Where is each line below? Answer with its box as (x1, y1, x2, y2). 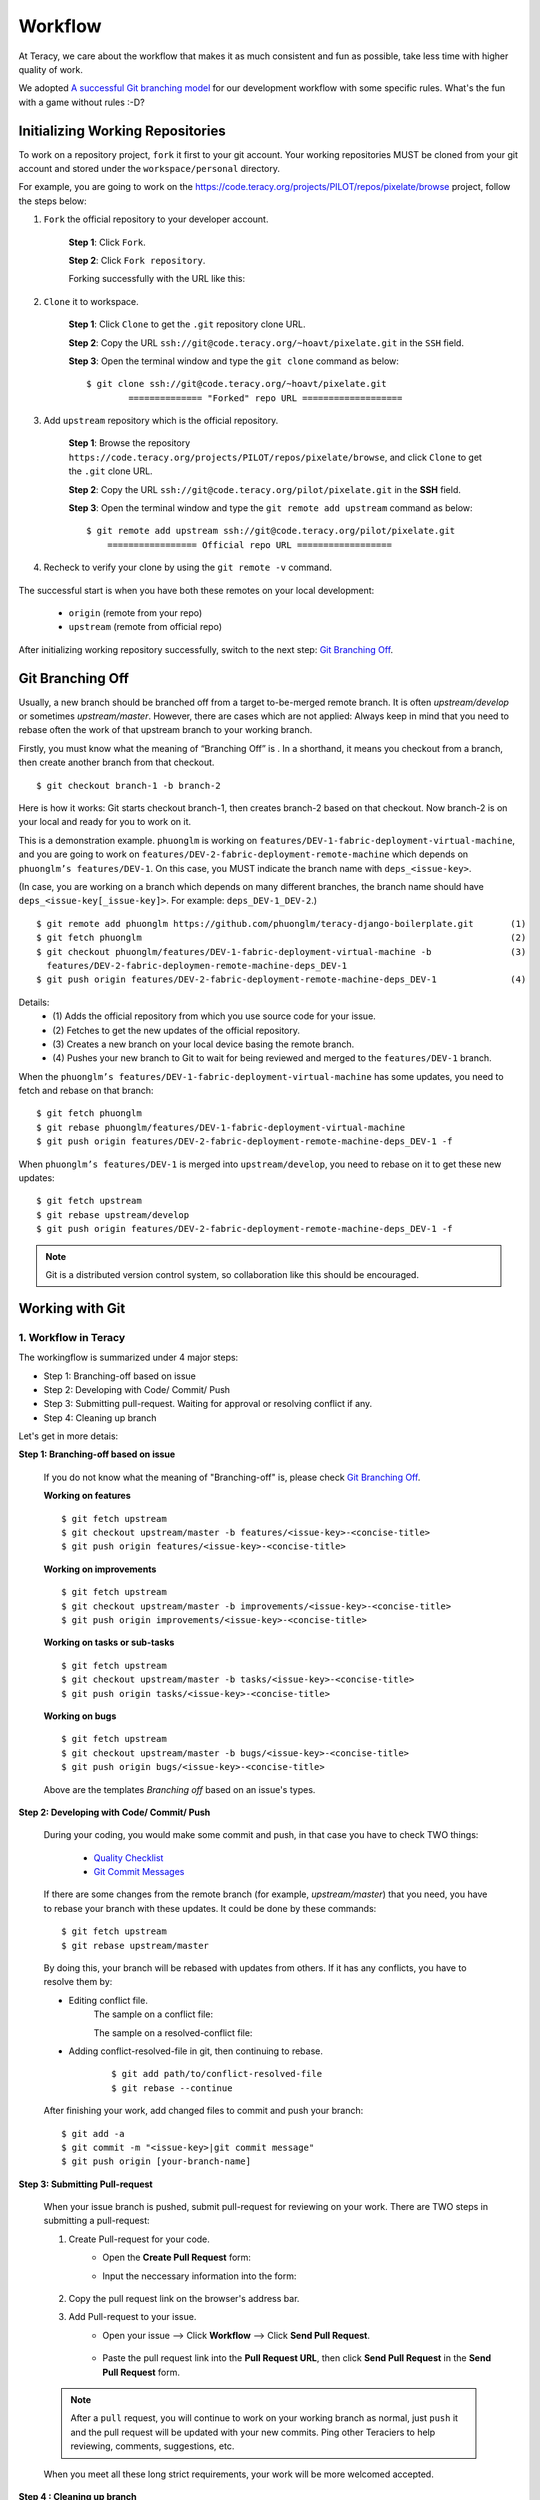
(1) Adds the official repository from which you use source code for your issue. (52, 1010, 377, 1022)
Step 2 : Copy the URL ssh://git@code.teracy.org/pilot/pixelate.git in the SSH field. (68, 483, 462, 495)
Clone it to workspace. (43, 295, 139, 307)
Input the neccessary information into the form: (102, 2270, 297, 2282)
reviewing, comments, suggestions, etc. (70, 2440, 235, 2452)
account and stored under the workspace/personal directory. (18, 163, 280, 175)
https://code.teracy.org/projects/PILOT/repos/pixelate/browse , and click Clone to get (68, 451, 482, 463)
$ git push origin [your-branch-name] (61, 2156, 252, 2167)
